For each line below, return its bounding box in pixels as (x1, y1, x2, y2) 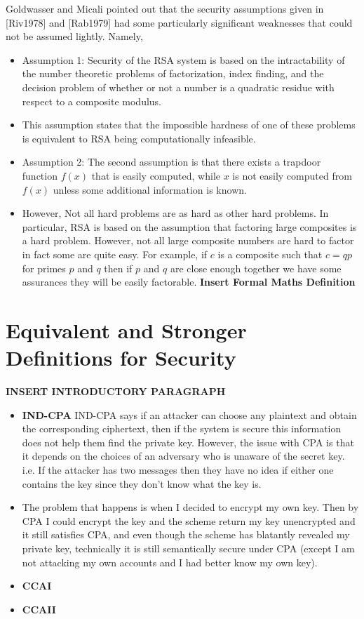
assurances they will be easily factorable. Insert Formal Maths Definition (22, 274, 356, 289)
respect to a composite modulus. (22, 93, 161, 108)
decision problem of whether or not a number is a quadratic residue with (22, 79, 335, 94)
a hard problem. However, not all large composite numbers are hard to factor (22, 233, 354, 248)
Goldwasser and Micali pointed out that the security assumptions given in (6, 1, 324, 15)
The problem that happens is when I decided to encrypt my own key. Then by (22, 500, 359, 514)
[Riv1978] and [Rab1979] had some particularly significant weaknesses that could (6, 15, 353, 29)
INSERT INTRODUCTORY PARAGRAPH (6, 384, 226, 398)
